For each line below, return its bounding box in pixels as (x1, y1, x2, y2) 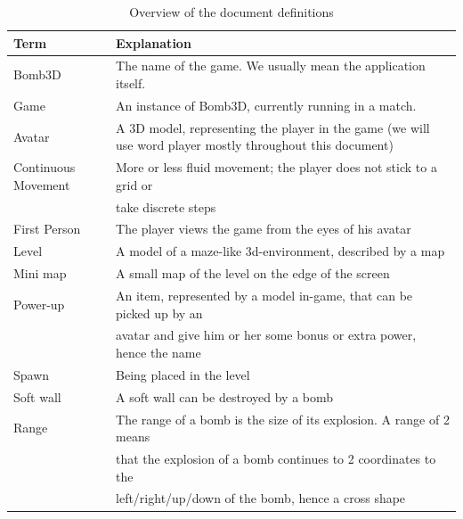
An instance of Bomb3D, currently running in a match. (116, 95, 417, 114)
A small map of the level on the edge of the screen (116, 264, 390, 283)
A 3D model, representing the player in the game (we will (116, 118, 430, 136)
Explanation (116, 33, 191, 52)
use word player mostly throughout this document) (116, 136, 394, 154)
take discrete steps (116, 197, 216, 216)
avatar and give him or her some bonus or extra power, (116, 325, 417, 344)
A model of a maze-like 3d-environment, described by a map (116, 242, 445, 260)
